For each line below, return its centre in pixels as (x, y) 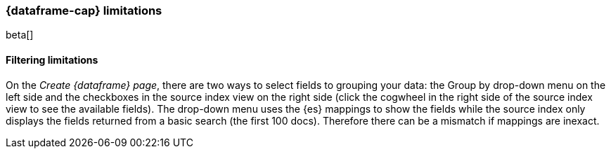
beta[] (20, 35)
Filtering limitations (52, 59)
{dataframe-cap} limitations (84, 10)
